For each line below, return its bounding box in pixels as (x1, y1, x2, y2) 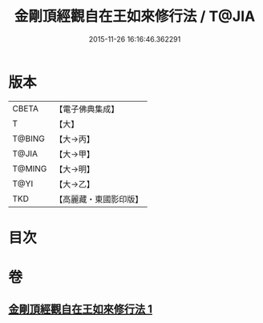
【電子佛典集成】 (55, 103, 119, 115)
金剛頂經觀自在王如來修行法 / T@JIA (14, 7, 256, 26)
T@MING (12, 163, 47, 174)
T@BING (12, 133, 46, 144)
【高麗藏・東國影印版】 (55, 193, 144, 204)
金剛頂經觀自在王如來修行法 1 (8, 302, 153, 317)
